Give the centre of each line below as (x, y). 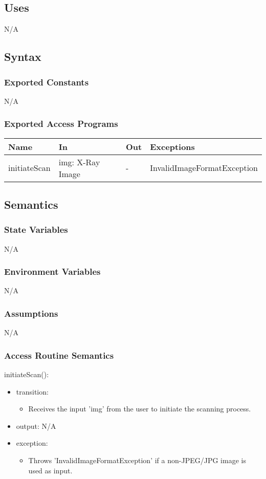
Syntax (23, 57)
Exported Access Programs (61, 124)
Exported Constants (47, 82)
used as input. (50, 470)
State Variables (36, 230)
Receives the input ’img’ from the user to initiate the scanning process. (140, 409)
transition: (32, 391)
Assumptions (31, 313)
